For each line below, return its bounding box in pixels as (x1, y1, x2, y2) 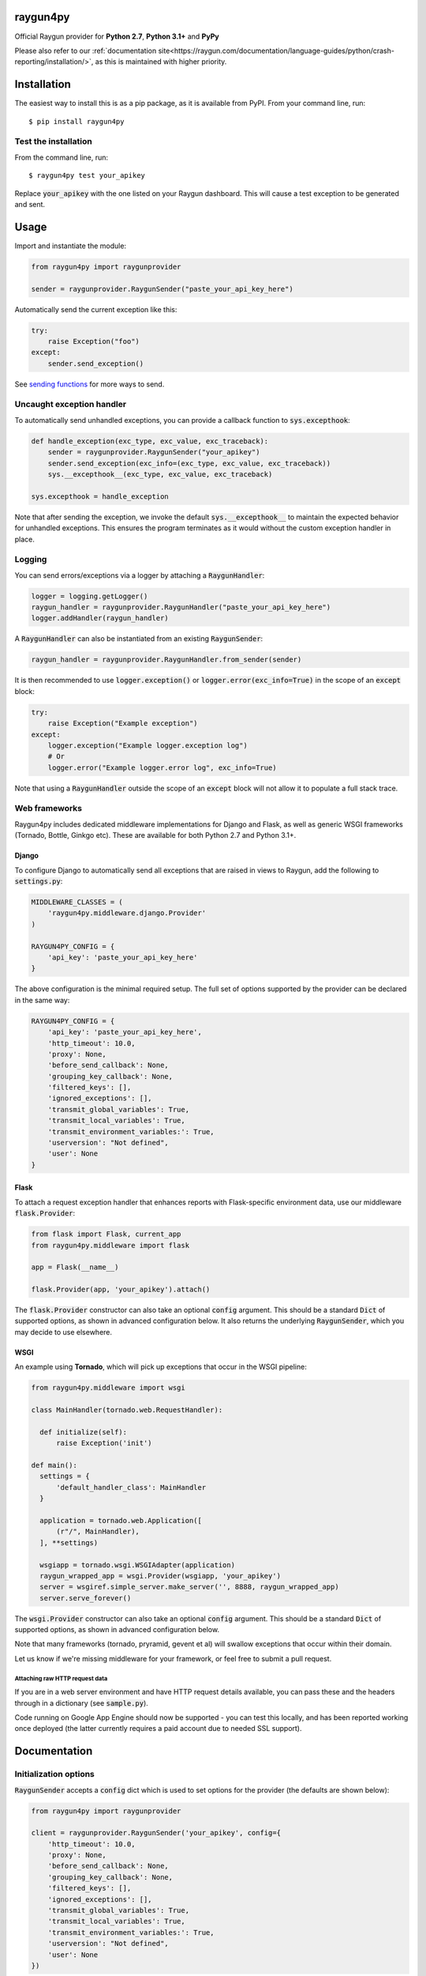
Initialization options (14, 1769, 95, 1780)
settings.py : (14, 877, 63, 886)
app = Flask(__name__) (31, 1263, 119, 1272)
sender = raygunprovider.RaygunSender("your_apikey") (47, 447, 260, 457)
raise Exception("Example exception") (47, 719, 198, 728)
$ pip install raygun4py (28, 117, 125, 126)
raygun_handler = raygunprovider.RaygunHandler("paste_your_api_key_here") (31, 603, 331, 612)
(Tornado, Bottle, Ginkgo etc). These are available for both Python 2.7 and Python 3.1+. (14, 831, 297, 840)
